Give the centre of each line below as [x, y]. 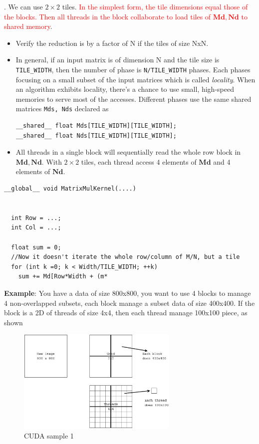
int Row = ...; [36, 218]
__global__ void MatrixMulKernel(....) [70, 189]
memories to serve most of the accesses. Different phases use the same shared [133, 99]
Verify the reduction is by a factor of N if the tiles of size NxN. [112, 43]
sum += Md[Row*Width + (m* [63, 277]
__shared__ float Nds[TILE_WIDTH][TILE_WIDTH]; [96, 135]
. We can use [23, 6]
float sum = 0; [36, 247]
